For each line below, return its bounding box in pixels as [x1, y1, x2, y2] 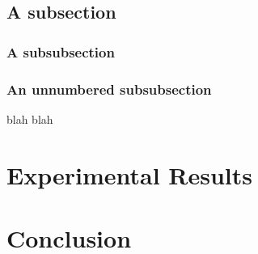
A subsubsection [6, 41, 115, 61]
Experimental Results [6, 158, 252, 191]
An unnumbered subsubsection [6, 78, 212, 99]
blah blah [6, 110, 53, 127]
